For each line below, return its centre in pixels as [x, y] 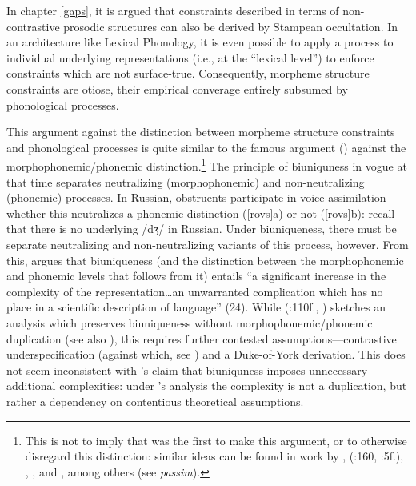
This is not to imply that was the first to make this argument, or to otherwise [216, 440]
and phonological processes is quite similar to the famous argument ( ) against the [206, 147]
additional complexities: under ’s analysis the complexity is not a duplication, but [207, 386]
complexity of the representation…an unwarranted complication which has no [195, 291]
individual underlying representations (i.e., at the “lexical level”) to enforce [190, 57]
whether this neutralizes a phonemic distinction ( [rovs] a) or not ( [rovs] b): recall [201, 213]
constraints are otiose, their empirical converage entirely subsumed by [177, 88]
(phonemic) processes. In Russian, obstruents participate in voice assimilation [196, 197]
